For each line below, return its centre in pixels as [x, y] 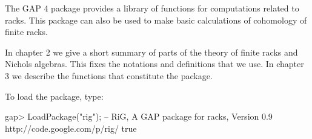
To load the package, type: [54, 96]
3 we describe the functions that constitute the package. [109, 75]
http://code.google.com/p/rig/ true [71, 128]
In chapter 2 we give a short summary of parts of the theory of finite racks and [151, 52]
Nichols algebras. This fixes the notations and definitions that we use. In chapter [154, 64]
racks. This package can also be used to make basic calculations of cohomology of [156, 20]
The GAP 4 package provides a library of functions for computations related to [152, 8]
